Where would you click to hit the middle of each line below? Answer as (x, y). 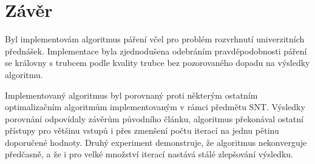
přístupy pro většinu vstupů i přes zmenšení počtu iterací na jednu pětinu (142, 130)
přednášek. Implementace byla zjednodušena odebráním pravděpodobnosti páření (156, 51)
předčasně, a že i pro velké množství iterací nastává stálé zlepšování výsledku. (149, 154)
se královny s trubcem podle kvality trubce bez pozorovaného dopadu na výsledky (157, 63)
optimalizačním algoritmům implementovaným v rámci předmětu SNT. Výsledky (155, 107)
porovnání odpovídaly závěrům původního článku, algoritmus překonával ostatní (154, 118)
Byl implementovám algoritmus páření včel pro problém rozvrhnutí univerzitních (155, 39)
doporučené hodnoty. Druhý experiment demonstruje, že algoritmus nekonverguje (156, 142)
